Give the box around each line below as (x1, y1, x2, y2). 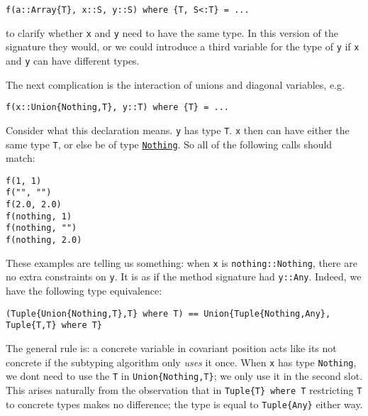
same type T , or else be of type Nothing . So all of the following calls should (6, 136, 333, 151)
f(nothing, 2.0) (6, 235, 82, 246)
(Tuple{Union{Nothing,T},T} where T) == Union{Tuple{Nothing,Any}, (6, 308, 331, 319)
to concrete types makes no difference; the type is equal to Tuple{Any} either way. (6, 396, 363, 411)
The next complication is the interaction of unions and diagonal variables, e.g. (6, 77, 345, 92)
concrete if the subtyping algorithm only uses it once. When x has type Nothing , (6, 354, 357, 369)
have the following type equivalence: (6, 283, 162, 298)
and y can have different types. (6, 53, 140, 67)
